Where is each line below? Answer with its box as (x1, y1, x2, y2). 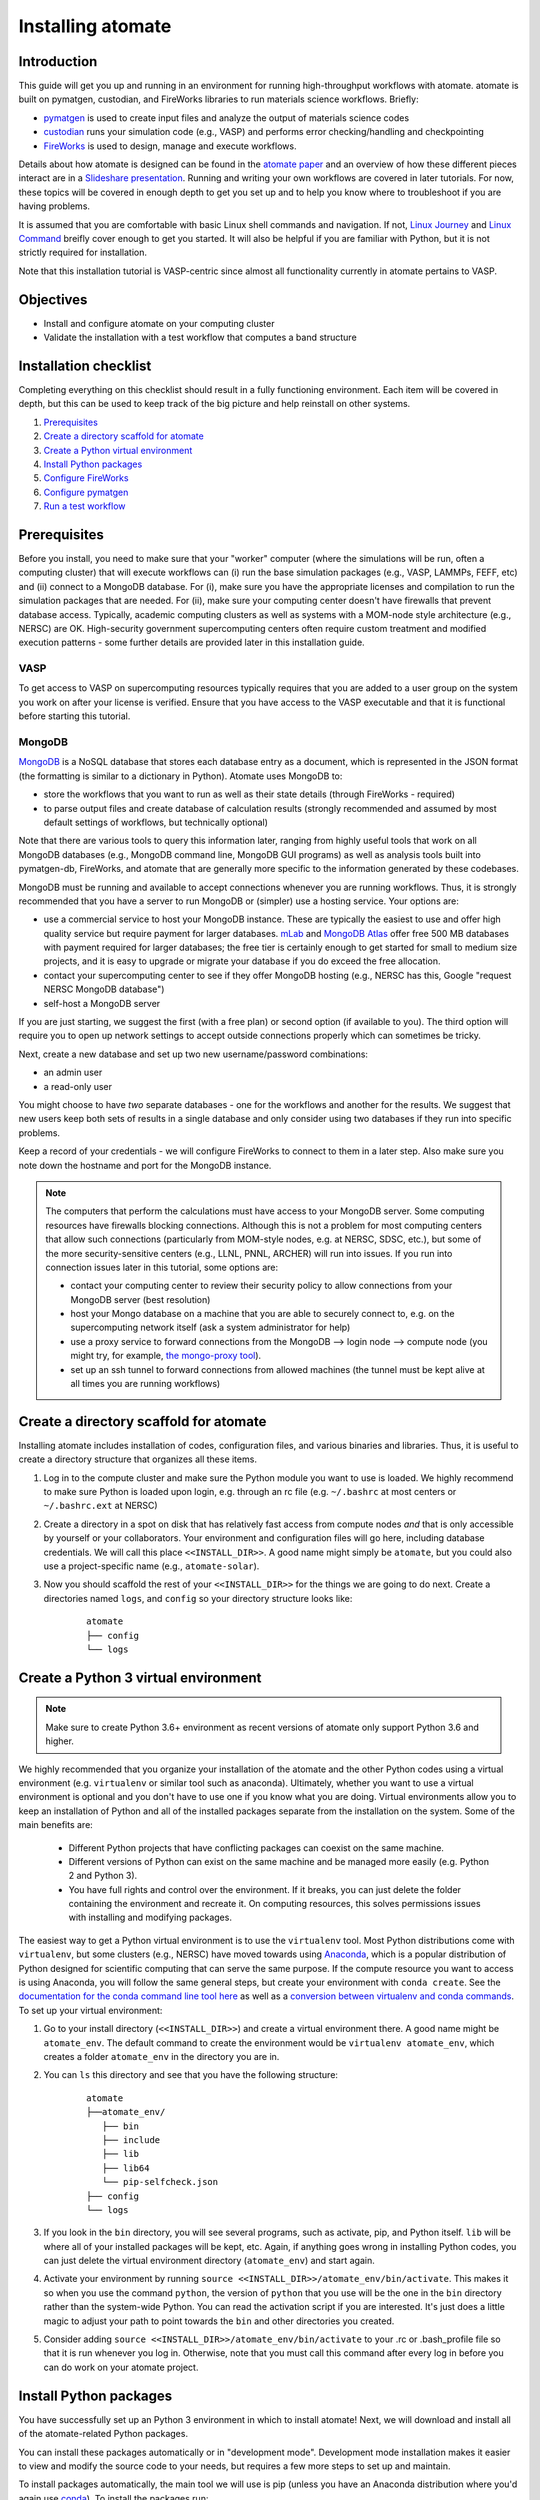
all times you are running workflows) (70, 1378, 221, 1390)
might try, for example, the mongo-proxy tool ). (70, 1350, 262, 1362)
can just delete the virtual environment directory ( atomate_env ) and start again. (43, 2255, 375, 2267)
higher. (45, 1735, 75, 1747)
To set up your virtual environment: (18, 2004, 163, 2016)
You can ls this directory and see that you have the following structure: (43, 2069, 339, 2081)
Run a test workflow (43, 500, 126, 512)
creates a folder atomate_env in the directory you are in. (43, 2051, 280, 2062)
